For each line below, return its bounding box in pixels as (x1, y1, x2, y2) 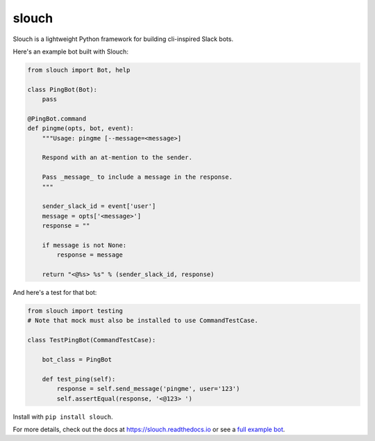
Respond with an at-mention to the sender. (42, 154, 192, 161)
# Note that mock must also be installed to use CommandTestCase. (27, 316, 258, 325)
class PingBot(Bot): (27, 86, 97, 93)
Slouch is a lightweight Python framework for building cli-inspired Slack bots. (12, 35, 234, 43)
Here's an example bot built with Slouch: (12, 47, 128, 56)
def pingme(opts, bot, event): (27, 125, 135, 132)
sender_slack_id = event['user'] (42, 202, 156, 210)
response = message (56, 251, 123, 259)
